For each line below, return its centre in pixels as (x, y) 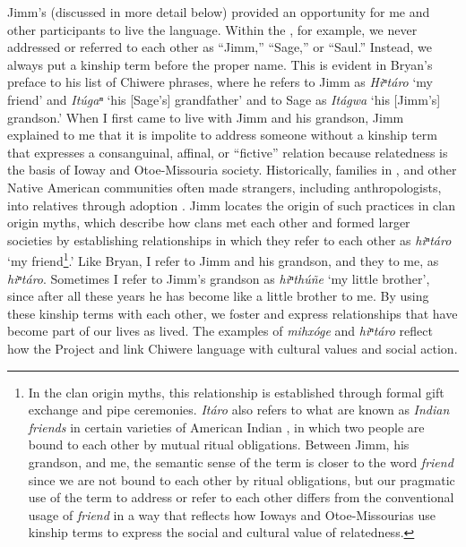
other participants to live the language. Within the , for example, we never (212, 29)
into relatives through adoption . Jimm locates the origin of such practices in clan (232, 205)
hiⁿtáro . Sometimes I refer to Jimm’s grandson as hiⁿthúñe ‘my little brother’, (219, 278)
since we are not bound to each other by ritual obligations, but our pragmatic (242, 479)
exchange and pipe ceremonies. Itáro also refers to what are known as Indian (239, 410)
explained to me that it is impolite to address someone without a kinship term (222, 135)
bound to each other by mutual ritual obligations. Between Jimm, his (219, 444)
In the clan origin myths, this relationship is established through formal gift (236, 392)
